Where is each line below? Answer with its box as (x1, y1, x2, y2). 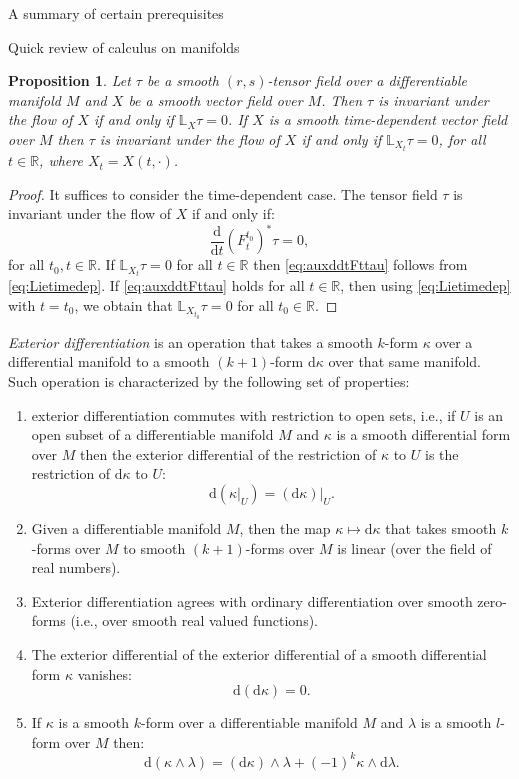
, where (39, 150, 83, 171)
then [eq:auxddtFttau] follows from (253, 254, 468, 275)
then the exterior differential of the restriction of (80, 443, 377, 464)
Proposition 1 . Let (8, 70, 131, 91)
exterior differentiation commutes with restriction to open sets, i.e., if (31, 404, 456, 425)
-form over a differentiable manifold (141, 712, 358, 733)
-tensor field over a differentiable (267, 70, 468, 91)
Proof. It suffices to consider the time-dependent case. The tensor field (8, 183, 438, 204)
